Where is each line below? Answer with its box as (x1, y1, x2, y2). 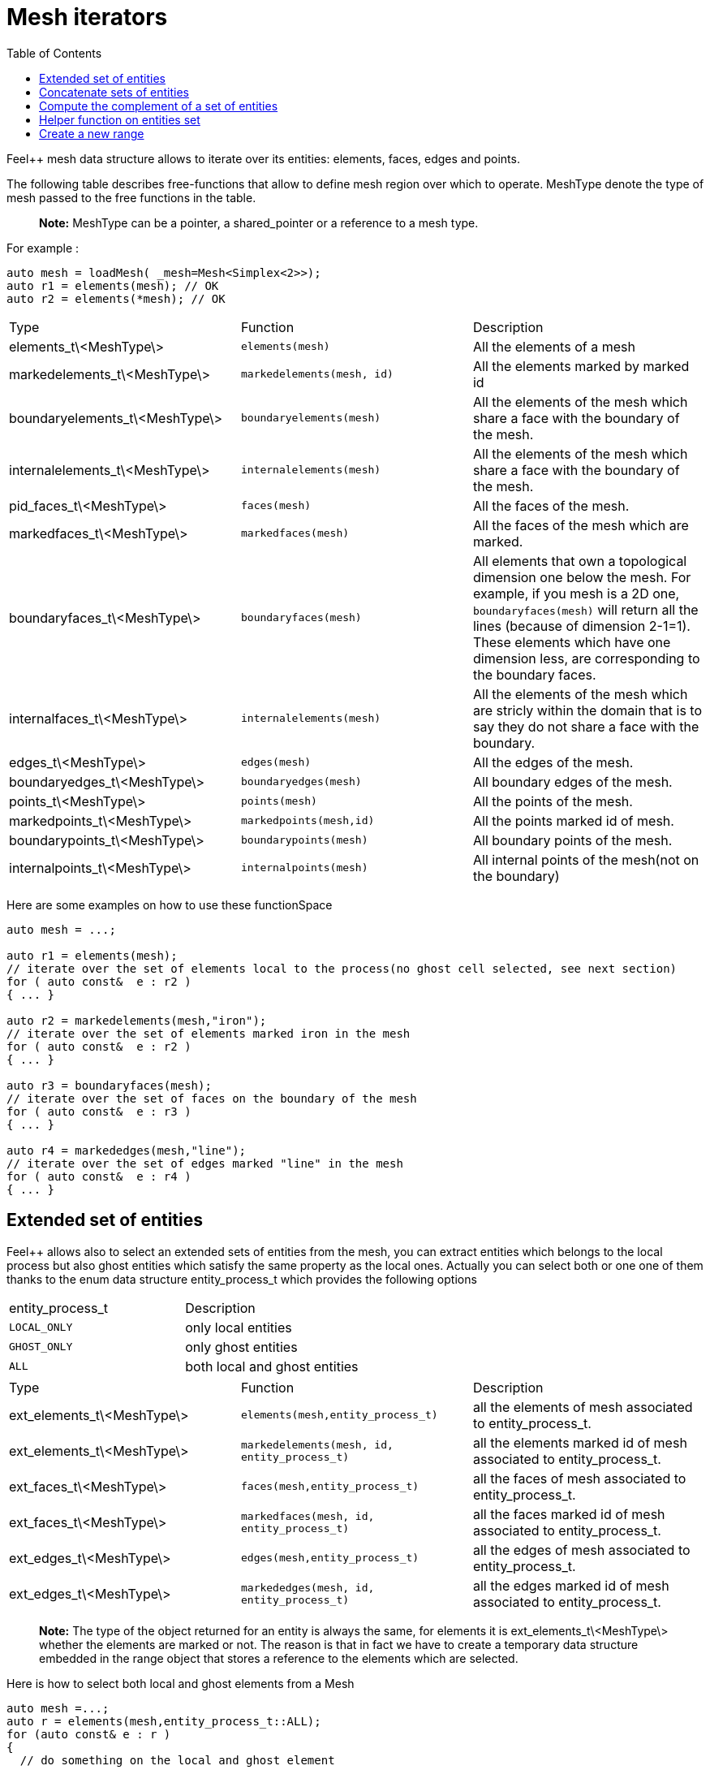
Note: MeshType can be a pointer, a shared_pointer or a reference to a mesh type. (39, 215, 479, 230)
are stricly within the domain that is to (472, 702, 702, 719)
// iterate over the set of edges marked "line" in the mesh (6, 1156, 403, 1170)
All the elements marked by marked (472, 357, 690, 374)
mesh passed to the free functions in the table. (6, 190, 256, 205)
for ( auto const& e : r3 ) (6, 1104, 191, 1118)
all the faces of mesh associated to (472, 1470, 686, 1487)
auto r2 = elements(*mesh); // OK (6, 291, 226, 305)
